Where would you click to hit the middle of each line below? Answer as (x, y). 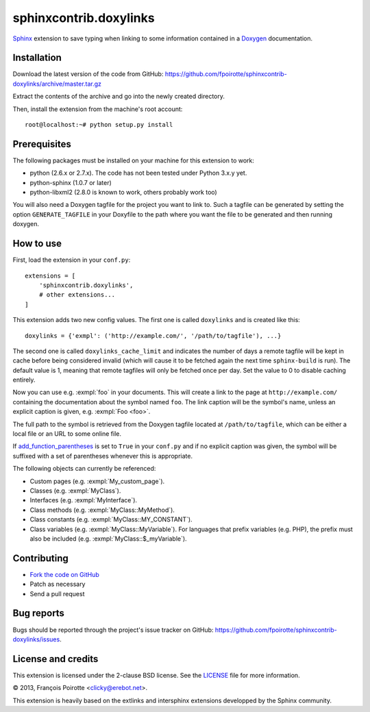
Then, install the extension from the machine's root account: (98, 109)
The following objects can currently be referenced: (84, 469)
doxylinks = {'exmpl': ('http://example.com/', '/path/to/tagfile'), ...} (153, 335)
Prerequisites (42, 144)
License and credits (56, 659)
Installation (37, 58)
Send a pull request (57, 593)
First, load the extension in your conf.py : (72, 260)
